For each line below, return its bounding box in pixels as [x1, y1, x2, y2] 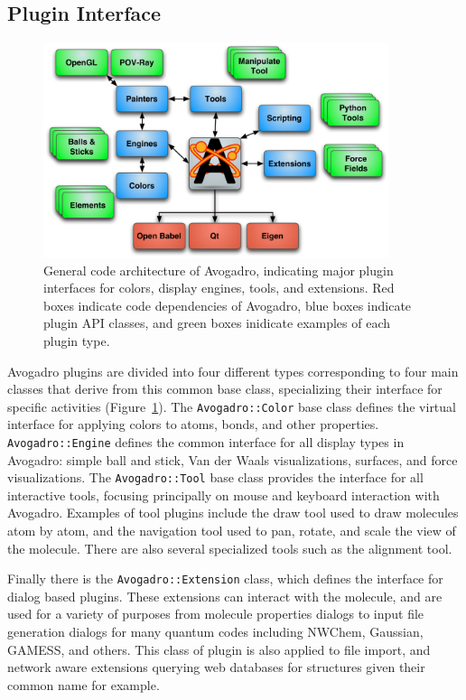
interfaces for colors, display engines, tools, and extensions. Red [43, 278, 395, 297]
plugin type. [43, 331, 110, 350]
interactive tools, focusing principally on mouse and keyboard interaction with [7, 485, 440, 504]
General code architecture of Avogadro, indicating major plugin [43, 260, 394, 279]
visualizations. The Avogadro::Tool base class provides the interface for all [7, 468, 424, 487]
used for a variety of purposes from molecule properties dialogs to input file [7, 604, 424, 623]
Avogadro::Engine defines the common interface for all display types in [7, 432, 405, 451]
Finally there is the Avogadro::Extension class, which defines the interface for [7, 569, 443, 588]
